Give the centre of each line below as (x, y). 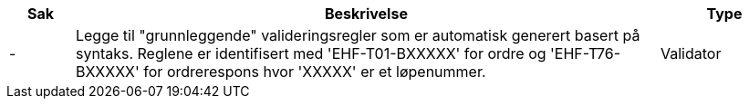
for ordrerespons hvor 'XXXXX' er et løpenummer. (315, 72)
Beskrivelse (366, 14)
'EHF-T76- (586, 53)
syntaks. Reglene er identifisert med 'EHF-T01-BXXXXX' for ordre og (311, 53)
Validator (691, 53)
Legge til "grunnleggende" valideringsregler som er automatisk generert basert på (358, 35)
